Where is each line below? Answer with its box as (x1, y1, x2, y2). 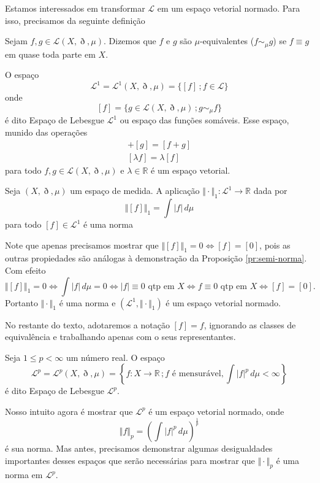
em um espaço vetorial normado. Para (157, 2, 300, 14)
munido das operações (5, 125, 88, 138)
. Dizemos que (104, 34, 156, 47)
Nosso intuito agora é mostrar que (5, 404, 133, 417)
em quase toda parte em (5, 47, 96, 60)
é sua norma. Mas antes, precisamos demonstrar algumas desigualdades (5, 441, 273, 454)
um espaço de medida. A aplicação (70, 184, 200, 197)
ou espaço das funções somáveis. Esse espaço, (120, 114, 289, 126)
